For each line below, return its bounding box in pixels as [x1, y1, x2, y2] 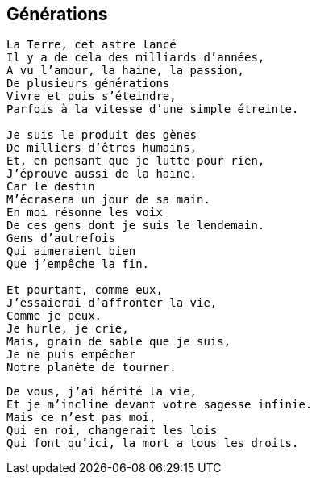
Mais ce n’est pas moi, [6, 411, 156, 425]
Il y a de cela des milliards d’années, [6, 51, 265, 65]
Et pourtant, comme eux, [6, 283, 163, 297]
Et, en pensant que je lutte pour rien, [6, 154, 265, 168]
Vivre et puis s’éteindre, [6, 90, 177, 103]
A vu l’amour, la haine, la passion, [6, 64, 245, 77]
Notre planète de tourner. [6, 361, 177, 374]
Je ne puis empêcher [6, 348, 136, 362]
